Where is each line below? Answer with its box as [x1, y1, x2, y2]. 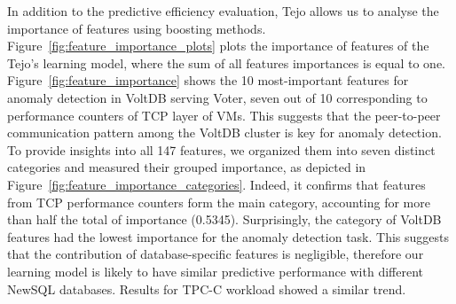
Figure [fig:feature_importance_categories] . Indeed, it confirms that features [7, 175, 426, 193]
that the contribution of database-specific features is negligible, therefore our [7, 245, 424, 263]
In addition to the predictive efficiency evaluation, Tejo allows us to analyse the [7, 2, 439, 19]
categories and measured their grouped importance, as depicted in [7, 158, 366, 176]
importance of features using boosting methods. [7, 19, 266, 37]
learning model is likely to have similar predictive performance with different [7, 261, 423, 280]
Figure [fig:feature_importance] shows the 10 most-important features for [7, 71, 409, 90]
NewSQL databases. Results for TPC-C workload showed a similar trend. [7, 279, 406, 298]
